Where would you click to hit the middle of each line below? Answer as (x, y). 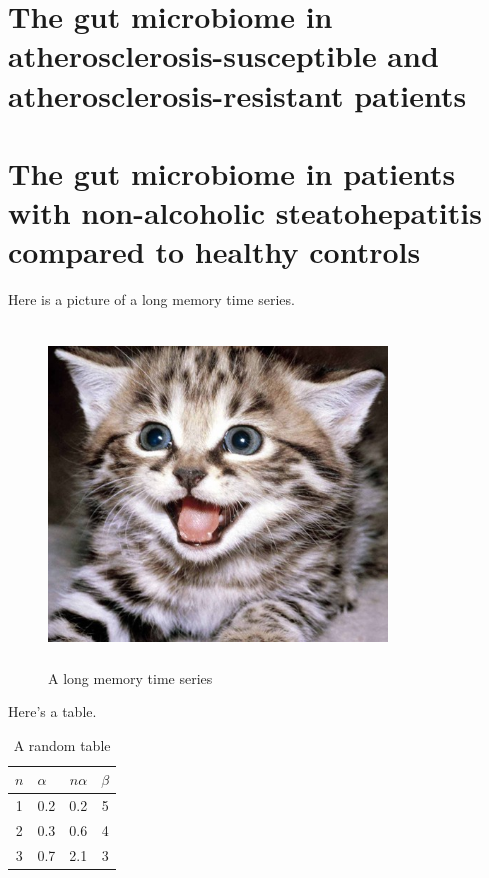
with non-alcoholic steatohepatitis (245, 212)
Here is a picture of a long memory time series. (151, 299)
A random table (62, 744)
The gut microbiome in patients (232, 172)
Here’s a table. (52, 711)
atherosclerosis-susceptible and (223, 55)
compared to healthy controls (214, 251)
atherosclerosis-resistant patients (237, 94)
